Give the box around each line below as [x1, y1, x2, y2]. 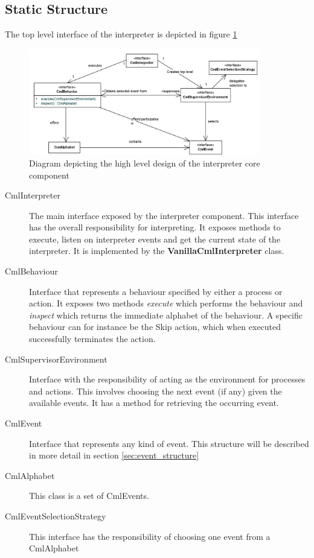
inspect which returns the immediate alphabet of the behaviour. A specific [29, 308, 303, 321]
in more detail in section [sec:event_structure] [29, 449, 199, 461]
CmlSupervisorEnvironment [5, 352, 107, 365]
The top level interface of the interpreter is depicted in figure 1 [5, 28, 237, 40]
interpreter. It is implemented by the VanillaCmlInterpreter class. [29, 244, 284, 257]
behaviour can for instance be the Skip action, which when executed [29, 320, 281, 333]
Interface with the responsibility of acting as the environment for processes [29, 373, 306, 385]
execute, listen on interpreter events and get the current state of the [29, 232, 281, 245]
